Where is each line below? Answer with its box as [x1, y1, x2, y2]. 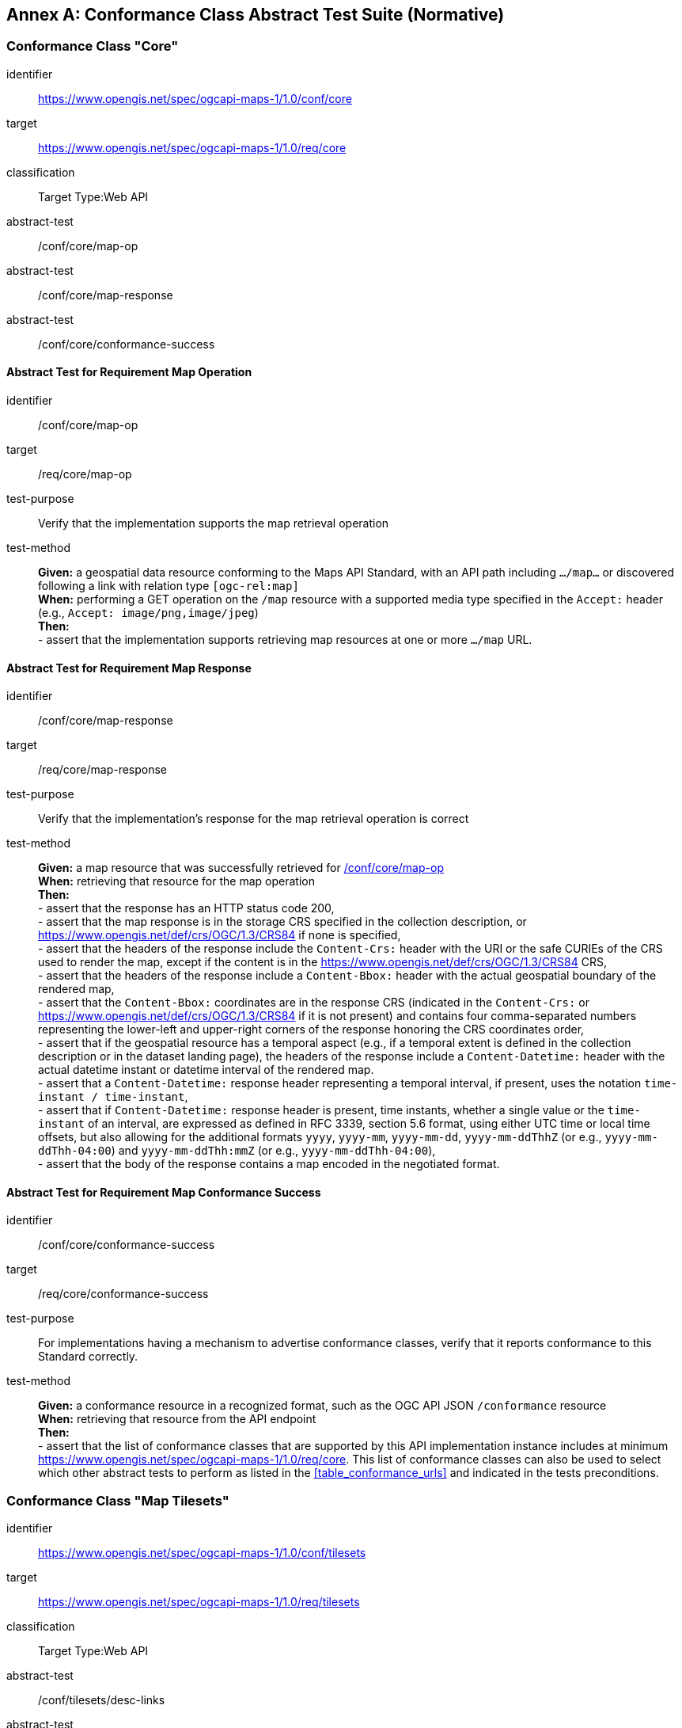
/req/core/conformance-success [38, 1287, 209, 1301]
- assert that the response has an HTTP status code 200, [38, 901, 335, 915]
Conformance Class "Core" [6, 38, 179, 55]
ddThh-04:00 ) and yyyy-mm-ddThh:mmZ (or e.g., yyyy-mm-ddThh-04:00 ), [38, 1144, 436, 1158]
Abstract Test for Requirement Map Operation [6, 365, 252, 379]
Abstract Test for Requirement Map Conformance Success [6, 1185, 321, 1199]
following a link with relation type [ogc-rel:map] [38, 579, 299, 593]
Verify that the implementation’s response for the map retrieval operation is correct [38, 812, 469, 826]
